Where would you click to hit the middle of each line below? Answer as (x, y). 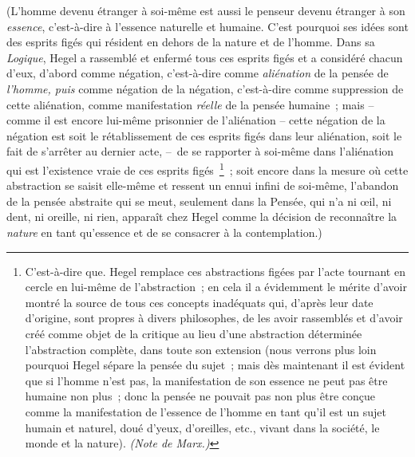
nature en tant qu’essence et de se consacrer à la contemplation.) (164, 232)
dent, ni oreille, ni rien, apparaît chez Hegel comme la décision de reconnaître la (202, 217)
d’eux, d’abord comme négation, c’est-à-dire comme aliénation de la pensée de (198, 73)
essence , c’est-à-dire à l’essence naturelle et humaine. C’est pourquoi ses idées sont (207, 26)
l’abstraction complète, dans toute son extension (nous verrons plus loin (201, 349)
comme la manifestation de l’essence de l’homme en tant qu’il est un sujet (206, 411)
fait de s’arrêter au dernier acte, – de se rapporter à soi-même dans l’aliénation (200, 151)
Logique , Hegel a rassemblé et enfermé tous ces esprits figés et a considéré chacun (205, 57)
